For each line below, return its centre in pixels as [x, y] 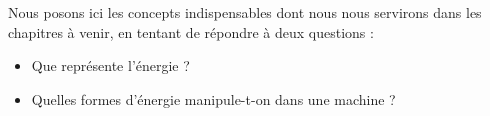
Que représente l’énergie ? [110, 65]
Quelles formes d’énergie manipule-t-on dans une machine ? [213, 98]
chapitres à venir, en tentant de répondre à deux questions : [191, 31]
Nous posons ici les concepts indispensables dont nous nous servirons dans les [245, 12]
